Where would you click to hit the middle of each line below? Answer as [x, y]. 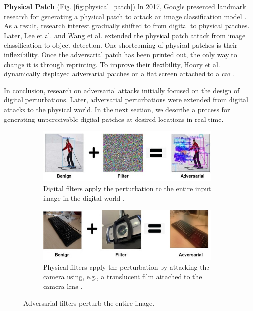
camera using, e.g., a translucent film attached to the [123, 276]
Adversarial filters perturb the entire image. [89, 302]
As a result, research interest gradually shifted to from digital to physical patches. [127, 26]
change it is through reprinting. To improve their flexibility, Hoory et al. [112, 64]
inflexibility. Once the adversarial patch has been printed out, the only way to [121, 54]
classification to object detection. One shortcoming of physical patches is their [121, 45]
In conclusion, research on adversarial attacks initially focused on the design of [122, 90]
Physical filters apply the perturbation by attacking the [126, 267]
